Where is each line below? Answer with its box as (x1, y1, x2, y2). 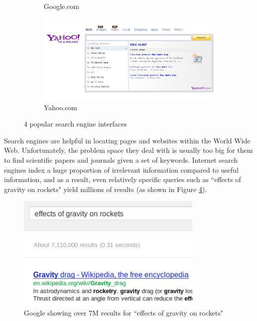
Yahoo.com (44, 102, 78, 112)
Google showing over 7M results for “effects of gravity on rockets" (24, 307, 223, 318)
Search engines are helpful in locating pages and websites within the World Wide (4, 135, 251, 145)
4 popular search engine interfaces (24, 119, 127, 129)
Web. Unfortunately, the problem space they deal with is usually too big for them (4, 145, 253, 155)
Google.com (44, 1, 80, 11)
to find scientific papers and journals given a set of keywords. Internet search (4, 155, 238, 165)
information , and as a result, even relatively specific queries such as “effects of (4, 174, 241, 185)
